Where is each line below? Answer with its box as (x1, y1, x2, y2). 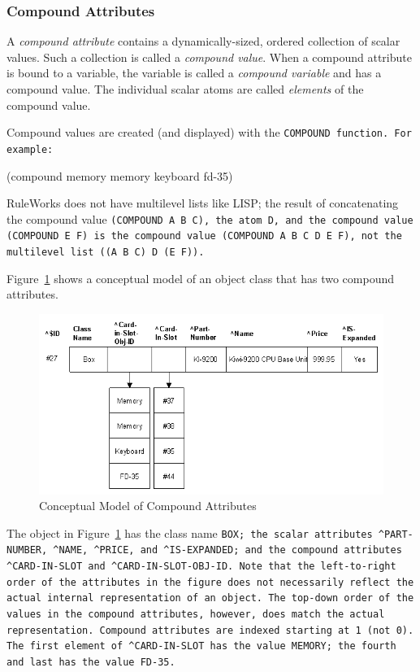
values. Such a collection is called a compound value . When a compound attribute (6, 48, 412, 65)
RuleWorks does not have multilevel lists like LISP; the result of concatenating (6, 194, 399, 212)
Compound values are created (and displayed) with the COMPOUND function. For (6, 124, 412, 141)
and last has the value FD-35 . (6, 656, 175, 668)
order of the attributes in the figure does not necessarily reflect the (6, 576, 414, 588)
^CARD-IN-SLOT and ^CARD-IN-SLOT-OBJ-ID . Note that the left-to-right (6, 561, 396, 572)
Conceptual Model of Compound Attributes (39, 497, 257, 514)
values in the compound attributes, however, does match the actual (6, 608, 385, 620)
